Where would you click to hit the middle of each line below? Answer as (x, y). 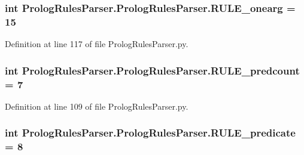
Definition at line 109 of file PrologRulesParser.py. (97, 106)
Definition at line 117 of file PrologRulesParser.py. (97, 44)
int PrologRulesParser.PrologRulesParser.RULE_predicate (150, 133)
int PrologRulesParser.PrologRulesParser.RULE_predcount (152, 70)
